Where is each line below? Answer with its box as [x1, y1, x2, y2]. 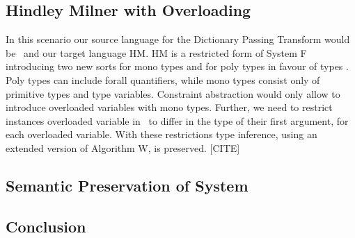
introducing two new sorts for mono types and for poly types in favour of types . [6, 59, 349, 74]
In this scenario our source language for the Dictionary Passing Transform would [6, 32, 350, 46]
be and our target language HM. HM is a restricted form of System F [6, 45, 307, 60]
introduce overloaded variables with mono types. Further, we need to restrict [6, 100, 333, 114]
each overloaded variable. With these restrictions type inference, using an [6, 127, 317, 142]
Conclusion [6, 215, 86, 237]
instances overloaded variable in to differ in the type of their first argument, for [6, 113, 349, 128]
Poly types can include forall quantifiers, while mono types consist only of [6, 72, 320, 87]
